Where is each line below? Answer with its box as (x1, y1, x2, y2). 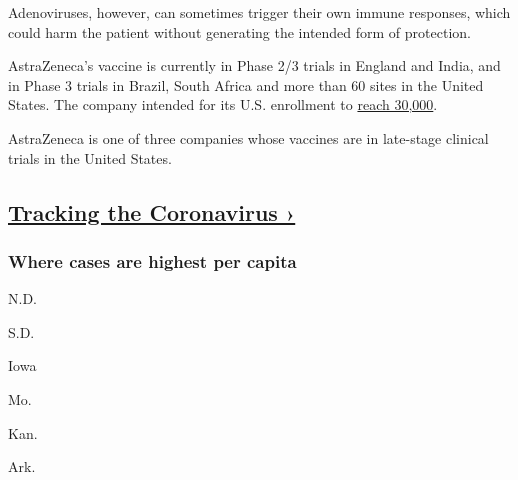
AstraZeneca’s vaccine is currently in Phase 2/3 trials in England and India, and (8, 55, 501, 76)
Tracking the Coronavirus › (8, 196, 296, 227)
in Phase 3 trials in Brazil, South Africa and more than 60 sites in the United (8, 74, 484, 95)
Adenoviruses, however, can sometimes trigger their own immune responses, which (8, 2, 511, 22)
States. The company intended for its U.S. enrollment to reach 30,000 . (8, 94, 438, 115)
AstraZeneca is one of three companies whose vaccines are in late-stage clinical (8, 127, 489, 148)
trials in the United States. (8, 147, 172, 168)
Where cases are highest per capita (8, 248, 297, 273)
